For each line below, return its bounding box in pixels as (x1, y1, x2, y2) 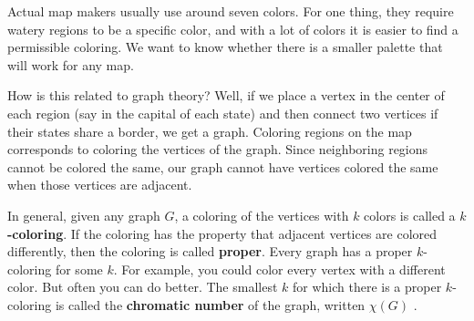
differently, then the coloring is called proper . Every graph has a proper (7, 242, 413, 261)
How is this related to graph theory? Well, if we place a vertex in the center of (7, 86, 445, 105)
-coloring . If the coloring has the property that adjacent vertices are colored (7, 223, 438, 243)
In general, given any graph (7, 205, 160, 224)
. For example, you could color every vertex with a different (113, 259, 446, 278)
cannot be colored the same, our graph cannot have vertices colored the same (7, 157, 438, 176)
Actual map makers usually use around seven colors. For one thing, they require (7, 2, 454, 20)
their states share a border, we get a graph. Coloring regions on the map (7, 121, 412, 140)
